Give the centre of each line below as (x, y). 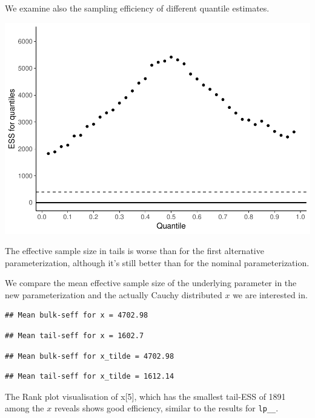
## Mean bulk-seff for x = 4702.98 (77, 315)
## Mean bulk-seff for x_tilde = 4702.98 (90, 356)
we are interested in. (270, 294)
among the (25, 408)
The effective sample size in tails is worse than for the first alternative (134, 251)
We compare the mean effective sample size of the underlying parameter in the (151, 283)
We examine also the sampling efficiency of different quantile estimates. (137, 8)
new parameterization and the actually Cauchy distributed (114, 294)
